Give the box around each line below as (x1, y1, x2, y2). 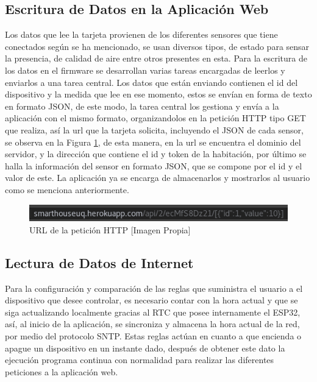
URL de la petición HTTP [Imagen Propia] (29, 223, 191, 236)
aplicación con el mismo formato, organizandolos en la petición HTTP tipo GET (5, 111, 306, 124)
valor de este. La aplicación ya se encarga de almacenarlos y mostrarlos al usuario (5, 171, 310, 184)
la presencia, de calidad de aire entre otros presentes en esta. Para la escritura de (5, 52, 307, 65)
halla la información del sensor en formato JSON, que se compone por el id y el (5, 159, 302, 172)
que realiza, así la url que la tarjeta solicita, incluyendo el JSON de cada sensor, (5, 123, 304, 136)
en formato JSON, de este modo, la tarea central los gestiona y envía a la (5, 99, 279, 112)
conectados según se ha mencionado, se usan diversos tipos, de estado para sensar (5, 40, 310, 52)
